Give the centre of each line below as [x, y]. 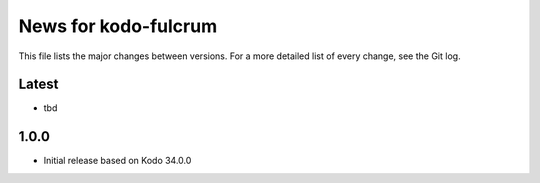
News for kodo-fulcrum [118, 26]
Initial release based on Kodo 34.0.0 [117, 161]
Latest [38, 84]
